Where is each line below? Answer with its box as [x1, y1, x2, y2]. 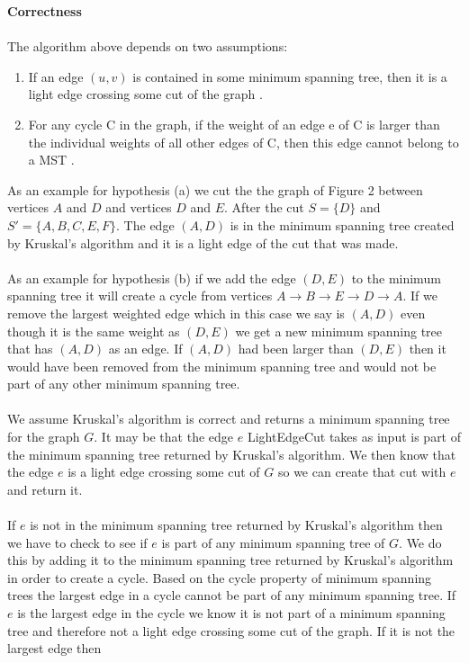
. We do [399, 533, 442, 551]
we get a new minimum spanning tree [235, 321, 443, 340]
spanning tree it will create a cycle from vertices [7, 286, 273, 305]
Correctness [7, 2, 82, 20]
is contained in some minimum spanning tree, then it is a [132, 67, 447, 85]
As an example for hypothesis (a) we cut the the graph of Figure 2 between [7, 180, 423, 199]
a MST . [28, 150, 75, 169]
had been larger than [238, 339, 354, 358]
